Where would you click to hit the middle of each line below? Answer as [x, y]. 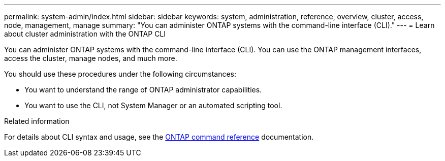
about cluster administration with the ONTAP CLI [85, 34]
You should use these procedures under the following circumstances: [120, 74]
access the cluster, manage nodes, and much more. [91, 58]
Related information [37, 121]
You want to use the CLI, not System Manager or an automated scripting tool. [153, 105]
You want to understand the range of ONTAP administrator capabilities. [143, 90]
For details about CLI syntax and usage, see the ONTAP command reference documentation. [159, 137]
